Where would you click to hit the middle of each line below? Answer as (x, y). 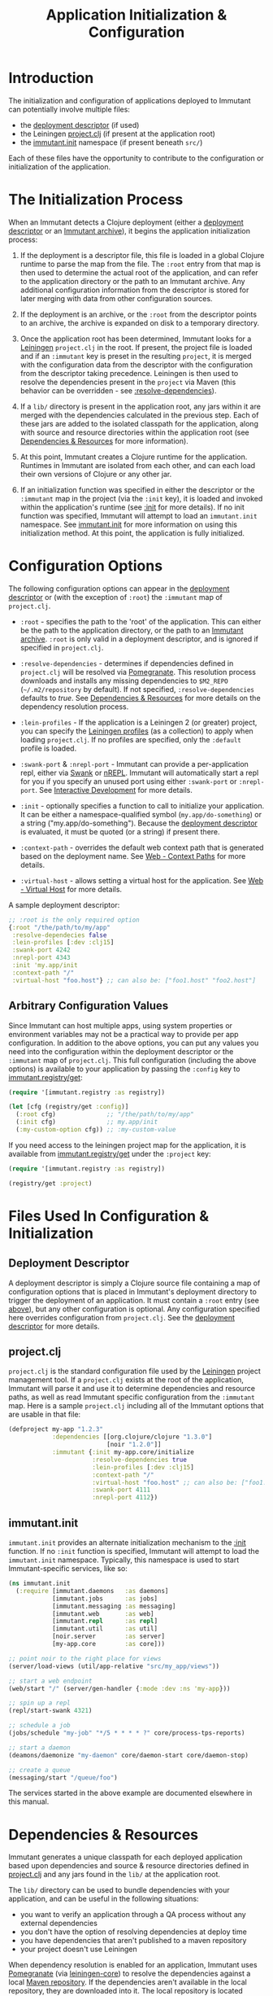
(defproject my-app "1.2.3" (56, 1429)
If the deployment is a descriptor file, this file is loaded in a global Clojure (142, 255)
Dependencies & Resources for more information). (104, 440)
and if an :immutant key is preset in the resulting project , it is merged (136, 356)
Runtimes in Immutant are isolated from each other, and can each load (138, 465)
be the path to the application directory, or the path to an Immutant (132, 630)
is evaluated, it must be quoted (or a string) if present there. (120, 831)
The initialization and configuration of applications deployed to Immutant (130, 100)
